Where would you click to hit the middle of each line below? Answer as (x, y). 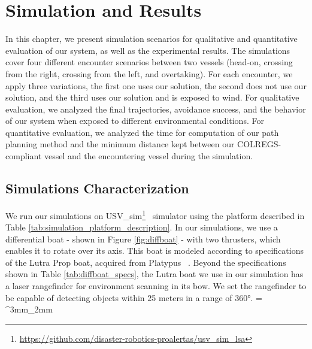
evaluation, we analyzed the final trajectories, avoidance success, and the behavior (156, 109)
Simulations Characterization (97, 188)
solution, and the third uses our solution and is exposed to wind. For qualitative (152, 97)
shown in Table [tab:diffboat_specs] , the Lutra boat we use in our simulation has (155, 274)
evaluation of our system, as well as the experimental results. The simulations (148, 50)
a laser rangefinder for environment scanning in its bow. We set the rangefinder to (156, 286)
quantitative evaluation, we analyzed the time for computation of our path (142, 132)
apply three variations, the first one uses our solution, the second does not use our (156, 85)
